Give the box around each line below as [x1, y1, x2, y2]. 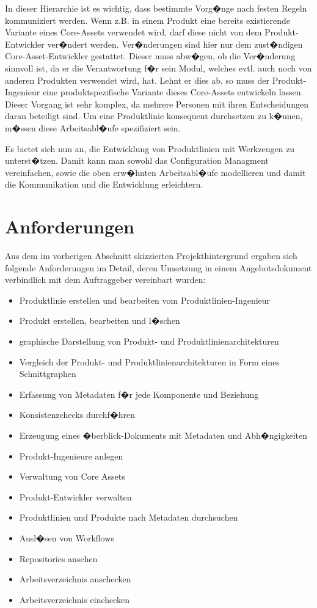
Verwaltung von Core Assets [19, 470, 125, 483]
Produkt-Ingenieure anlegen [19, 449, 123, 462]
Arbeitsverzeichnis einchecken [19, 593, 130, 606]
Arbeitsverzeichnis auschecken [19, 573, 131, 585]
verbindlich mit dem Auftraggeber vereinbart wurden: [5, 273, 206, 286]
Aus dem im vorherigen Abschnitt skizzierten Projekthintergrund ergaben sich [5, 249, 297, 262]
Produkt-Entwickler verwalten [19, 490, 132, 503]
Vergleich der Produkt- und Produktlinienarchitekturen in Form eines [19, 355, 280, 368]
